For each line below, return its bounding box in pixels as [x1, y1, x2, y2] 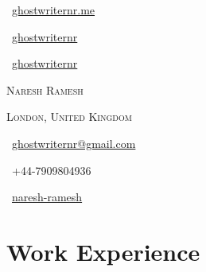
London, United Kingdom [6, 108, 132, 125]
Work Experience [6, 235, 200, 267]
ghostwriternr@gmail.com [12, 134, 136, 151]
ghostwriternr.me [12, 2, 95, 17]
